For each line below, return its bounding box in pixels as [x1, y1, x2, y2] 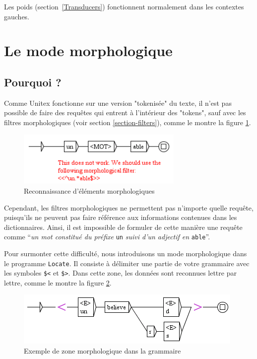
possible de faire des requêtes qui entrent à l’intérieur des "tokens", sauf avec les [4, 107, 246, 118]
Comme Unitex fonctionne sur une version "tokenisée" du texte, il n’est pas [4, 97, 232, 108]
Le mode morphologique [4, 40, 173, 61]
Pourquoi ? [4, 74, 62, 89]
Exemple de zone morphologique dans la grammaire [24, 345, 181, 356]
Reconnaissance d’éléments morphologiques [24, 185, 155, 196]
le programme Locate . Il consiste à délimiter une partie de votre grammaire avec [4, 258, 250, 268]
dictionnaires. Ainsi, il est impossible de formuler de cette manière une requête [4, 221, 243, 232]
